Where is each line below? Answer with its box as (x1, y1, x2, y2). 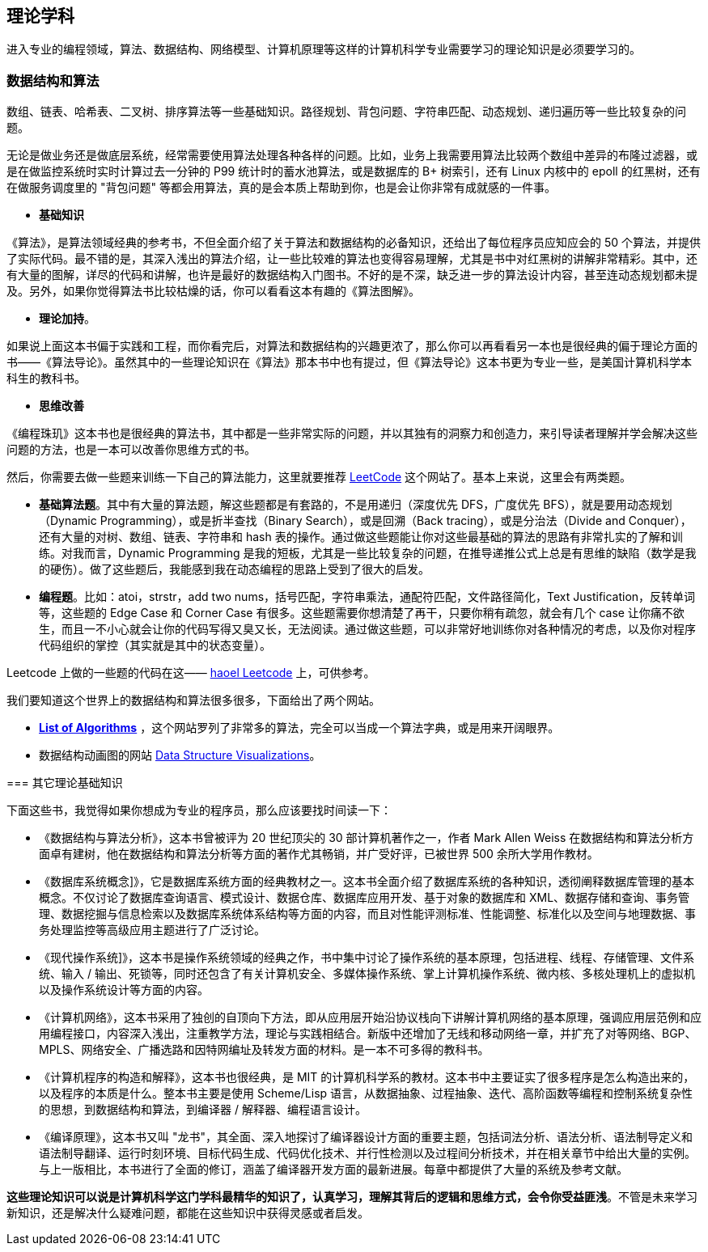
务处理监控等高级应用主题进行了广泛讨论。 (39, 923, 265, 937)
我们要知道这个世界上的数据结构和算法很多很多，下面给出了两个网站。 (6, 693, 380, 708)
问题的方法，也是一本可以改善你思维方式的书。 (6, 442, 256, 457)
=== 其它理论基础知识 (6, 776, 123, 790)
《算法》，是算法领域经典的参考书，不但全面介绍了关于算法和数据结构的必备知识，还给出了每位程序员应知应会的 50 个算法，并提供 (6, 235, 702, 250)
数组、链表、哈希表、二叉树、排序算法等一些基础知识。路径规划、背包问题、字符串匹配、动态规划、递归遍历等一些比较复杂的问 (6, 104, 686, 119)
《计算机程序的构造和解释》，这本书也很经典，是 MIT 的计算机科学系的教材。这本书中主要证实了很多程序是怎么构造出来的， (39, 1070, 695, 1085)
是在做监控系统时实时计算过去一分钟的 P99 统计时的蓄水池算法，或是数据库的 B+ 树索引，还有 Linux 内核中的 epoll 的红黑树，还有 (6, 164, 701, 179)
